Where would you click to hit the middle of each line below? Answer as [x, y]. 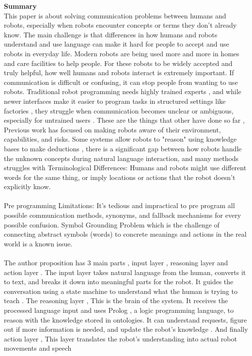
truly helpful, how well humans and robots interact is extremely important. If [119, 73]
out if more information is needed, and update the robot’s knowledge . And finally [126, 329]
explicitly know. [27, 186]
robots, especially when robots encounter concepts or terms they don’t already [120, 25]
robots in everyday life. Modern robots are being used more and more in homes [122, 53]
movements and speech [38, 348]
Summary [20, 6]
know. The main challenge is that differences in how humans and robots [111, 34]
